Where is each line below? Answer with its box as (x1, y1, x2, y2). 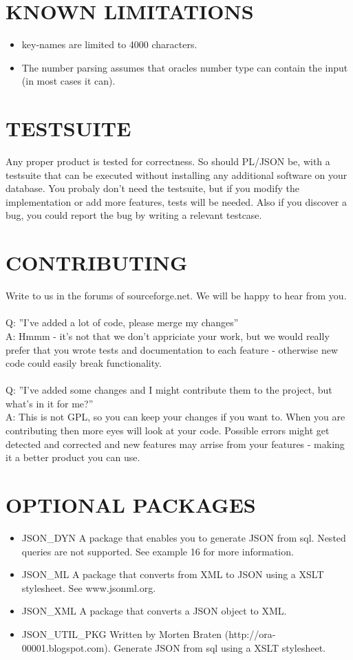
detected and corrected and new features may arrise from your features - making (6, 436, 345, 451)
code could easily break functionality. (6, 356, 162, 370)
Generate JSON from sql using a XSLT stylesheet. (114, 640, 325, 654)
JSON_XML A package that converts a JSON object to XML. (21, 604, 287, 618)
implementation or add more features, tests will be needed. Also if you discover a (6, 194, 347, 209)
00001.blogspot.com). (21, 640, 111, 654)
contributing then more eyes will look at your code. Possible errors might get (6, 423, 330, 438)
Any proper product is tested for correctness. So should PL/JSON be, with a (6, 154, 330, 169)
